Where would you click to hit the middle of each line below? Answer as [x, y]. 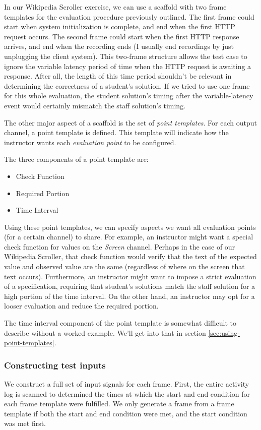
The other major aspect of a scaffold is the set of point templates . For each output [130, 122]
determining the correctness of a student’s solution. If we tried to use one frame [127, 85]
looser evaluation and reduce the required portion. [81, 306]
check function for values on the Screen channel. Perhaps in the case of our [120, 246]
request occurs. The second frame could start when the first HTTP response [122, 36]
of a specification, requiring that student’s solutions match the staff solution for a [130, 286]
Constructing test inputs [55, 365]
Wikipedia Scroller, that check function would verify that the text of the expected [130, 256]
